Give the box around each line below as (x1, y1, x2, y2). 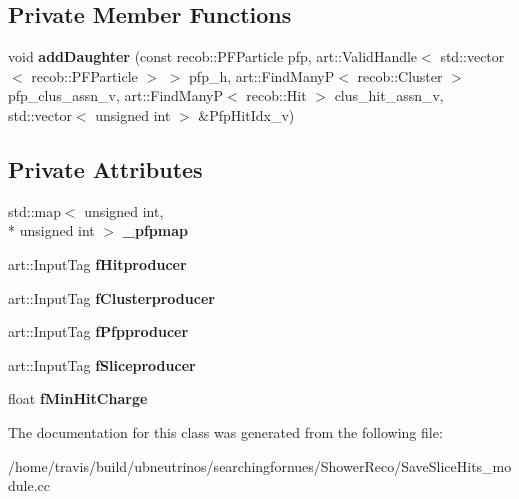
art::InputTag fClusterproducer (8, 287, 215, 308)
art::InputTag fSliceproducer (8, 354, 196, 375)
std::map (8, 200, 61, 221)
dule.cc (8, 475, 50, 496)
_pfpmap (122, 220, 188, 241)
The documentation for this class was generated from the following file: (8, 421, 443, 442)
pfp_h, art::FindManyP (189, 65, 335, 86)
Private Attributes (8, 153, 203, 184)
